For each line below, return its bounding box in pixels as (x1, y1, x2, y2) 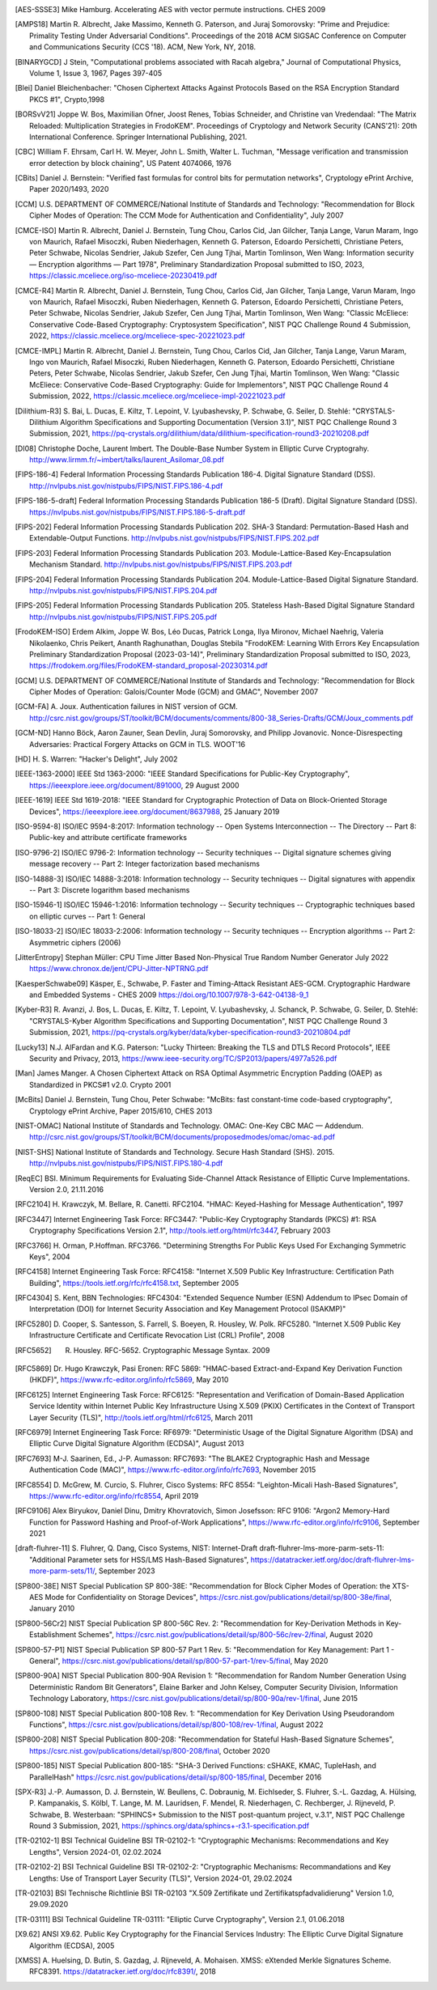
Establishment (29, 1630, 77, 1640)
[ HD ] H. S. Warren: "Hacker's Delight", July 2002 (15, 754, 178, 764)
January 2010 (29, 1603, 75, 1614)
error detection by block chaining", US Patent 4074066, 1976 (29, 158, 232, 168)
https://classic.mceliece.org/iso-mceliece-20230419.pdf (29, 271, 218, 281)
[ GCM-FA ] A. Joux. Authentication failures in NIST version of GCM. (15, 702, 238, 711)
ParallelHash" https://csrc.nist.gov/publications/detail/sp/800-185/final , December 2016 (29, 1772, 322, 1782)
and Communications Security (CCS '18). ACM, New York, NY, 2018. (29, 42, 257, 52)
